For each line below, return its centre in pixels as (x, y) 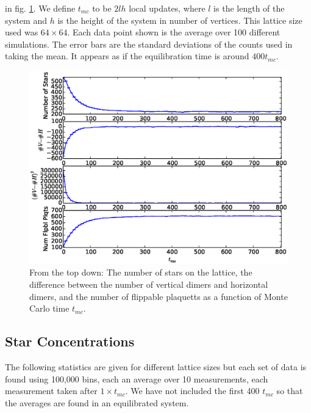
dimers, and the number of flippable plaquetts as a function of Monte (159, 296)
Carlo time (49, 308)
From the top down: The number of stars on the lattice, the (141, 272)
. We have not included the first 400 (192, 391)
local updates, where (167, 8)
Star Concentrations (70, 341)
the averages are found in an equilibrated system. (97, 402)
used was (22, 32)
